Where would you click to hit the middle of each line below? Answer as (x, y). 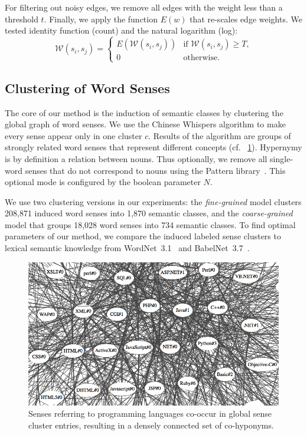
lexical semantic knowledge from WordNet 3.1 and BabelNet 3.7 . (127, 248)
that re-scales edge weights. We (246, 19)
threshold (22, 19)
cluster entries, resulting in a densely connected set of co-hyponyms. (151, 425)
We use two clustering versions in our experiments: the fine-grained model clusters (153, 201)
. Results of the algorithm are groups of (220, 135)
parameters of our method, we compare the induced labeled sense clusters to (143, 236)
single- (282, 158)
